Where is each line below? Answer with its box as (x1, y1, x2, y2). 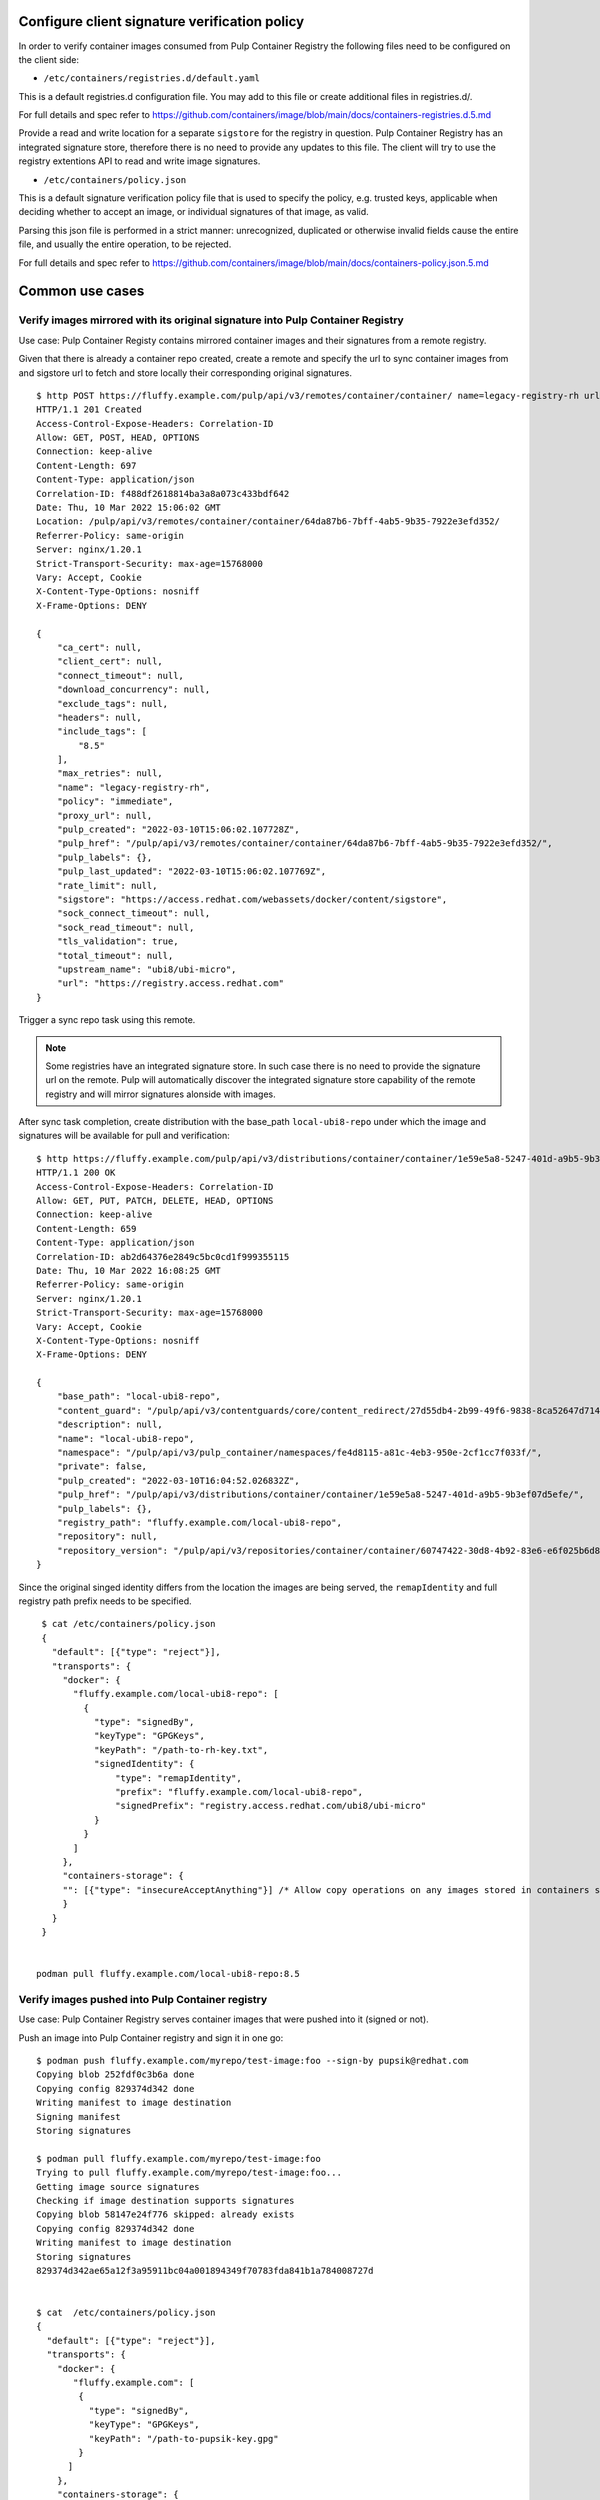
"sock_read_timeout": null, (56, 921, 195, 933)
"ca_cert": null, (56, 641, 142, 653)
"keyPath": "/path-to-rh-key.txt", (93, 1744, 269, 1755)
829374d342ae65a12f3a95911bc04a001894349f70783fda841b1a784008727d (36, 2265, 374, 2276)
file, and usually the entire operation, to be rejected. (18, 238, 232, 250)
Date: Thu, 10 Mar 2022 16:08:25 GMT (36, 1265, 222, 1276)
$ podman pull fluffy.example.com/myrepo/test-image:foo (36, 2153, 322, 2164)
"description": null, (56, 1419, 164, 1430)
